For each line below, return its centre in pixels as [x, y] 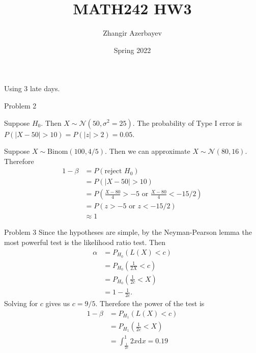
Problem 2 [20, 105]
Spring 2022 [132, 50]
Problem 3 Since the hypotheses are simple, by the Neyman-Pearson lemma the [128, 232]
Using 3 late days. [32, 88]
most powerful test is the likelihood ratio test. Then [85, 242]
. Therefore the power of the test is [150, 303]
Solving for [21, 303]
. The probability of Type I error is [187, 123]
